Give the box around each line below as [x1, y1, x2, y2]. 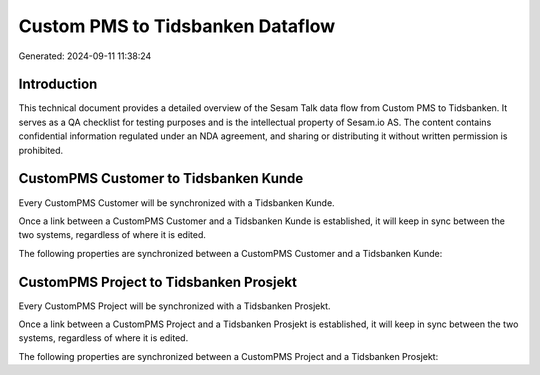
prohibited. [18, 144, 64, 156]
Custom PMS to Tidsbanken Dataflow [18, 15, 336, 37]
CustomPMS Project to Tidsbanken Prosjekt [18, 273, 297, 290]
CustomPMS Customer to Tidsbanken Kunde [18, 170, 304, 187]
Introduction [18, 76, 98, 93]
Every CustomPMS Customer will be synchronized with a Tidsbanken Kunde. [18, 196, 335, 209]
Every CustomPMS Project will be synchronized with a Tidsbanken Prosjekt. [18, 300, 331, 312]
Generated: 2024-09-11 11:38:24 [18, 50, 152, 62]
